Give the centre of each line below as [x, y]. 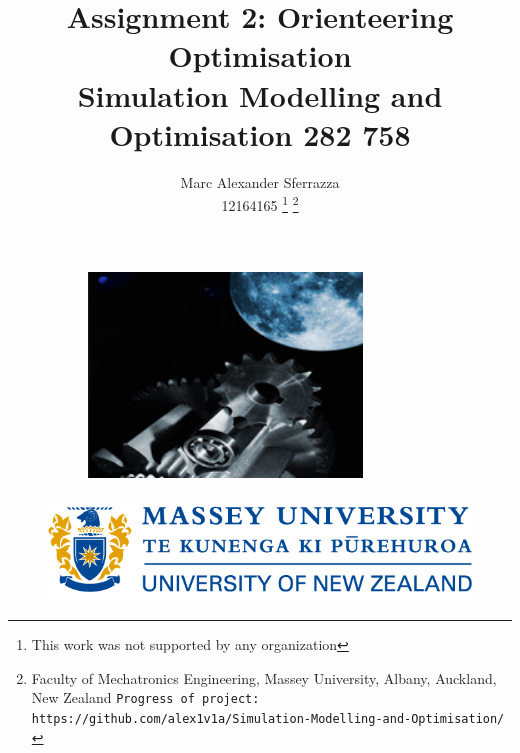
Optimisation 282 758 [260, 133]
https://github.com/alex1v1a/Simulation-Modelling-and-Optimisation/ [268, 719]
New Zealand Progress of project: [145, 697]
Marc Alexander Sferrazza [260, 181]
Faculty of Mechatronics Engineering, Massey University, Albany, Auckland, [264, 677]
